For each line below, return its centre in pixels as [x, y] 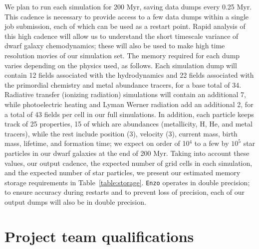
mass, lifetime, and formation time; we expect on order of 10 [97, 143]
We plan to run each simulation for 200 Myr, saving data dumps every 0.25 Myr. [128, 6]
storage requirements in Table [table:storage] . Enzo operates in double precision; [127, 182]
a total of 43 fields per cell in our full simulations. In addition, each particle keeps [129, 114]
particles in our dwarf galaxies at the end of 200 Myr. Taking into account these [127, 153]
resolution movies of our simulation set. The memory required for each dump [122, 55]
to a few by [212, 143]
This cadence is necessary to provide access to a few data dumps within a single [127, 16]
